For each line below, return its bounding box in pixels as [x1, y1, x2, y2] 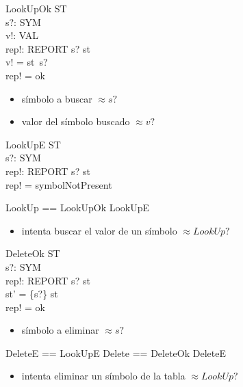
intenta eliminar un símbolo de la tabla [21, 369, 186, 383]
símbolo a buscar [21, 91, 92, 105]
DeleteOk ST [5, 246, 60, 261]
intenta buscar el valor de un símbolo [21, 223, 177, 237]
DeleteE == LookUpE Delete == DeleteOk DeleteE [5, 345, 226, 360]
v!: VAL [5, 28, 39, 42]
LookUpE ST [5, 137, 61, 151]
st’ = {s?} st [5, 286, 58, 301]
